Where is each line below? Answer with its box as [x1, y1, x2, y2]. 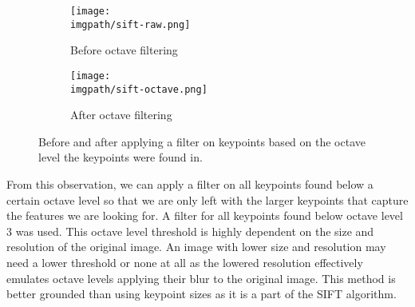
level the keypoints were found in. [38, 149, 203, 165]
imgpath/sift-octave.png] [70, 83, 207, 95]
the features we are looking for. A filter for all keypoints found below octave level [6, 207, 403, 224]
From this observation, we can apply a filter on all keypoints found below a [6, 176, 373, 192]
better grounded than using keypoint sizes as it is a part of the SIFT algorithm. [6, 285, 397, 302]
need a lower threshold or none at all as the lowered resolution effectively [6, 253, 363, 270]
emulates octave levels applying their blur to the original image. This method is [6, 269, 396, 286]
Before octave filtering [70, 42, 178, 58]
